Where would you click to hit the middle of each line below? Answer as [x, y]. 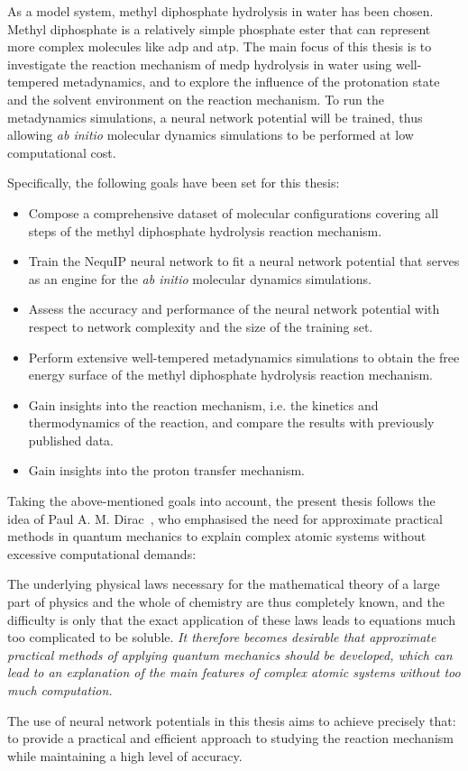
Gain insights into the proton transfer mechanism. [167, 470]
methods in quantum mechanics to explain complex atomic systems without [217, 536]
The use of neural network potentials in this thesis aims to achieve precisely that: [232, 720]
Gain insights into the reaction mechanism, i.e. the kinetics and [203, 404]
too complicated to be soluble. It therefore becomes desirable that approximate [222, 637]
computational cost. [62, 152]
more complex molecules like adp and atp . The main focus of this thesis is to [220, 46]
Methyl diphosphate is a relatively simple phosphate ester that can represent [219, 28]
